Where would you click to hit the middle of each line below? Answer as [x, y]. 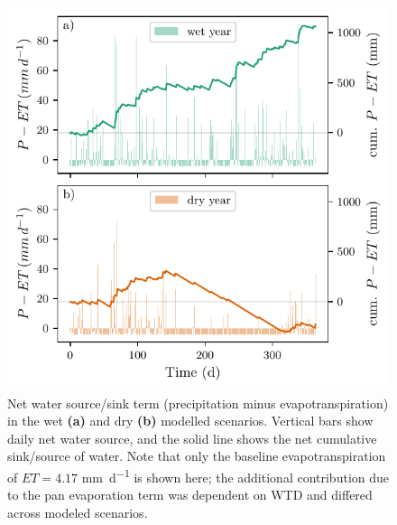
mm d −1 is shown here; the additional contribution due [235, 475]
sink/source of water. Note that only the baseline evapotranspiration [197, 456]
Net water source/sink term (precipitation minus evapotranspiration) [198, 403]
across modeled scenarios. [78, 512]
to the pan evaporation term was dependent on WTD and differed [190, 495]
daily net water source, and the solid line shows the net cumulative [192, 438]
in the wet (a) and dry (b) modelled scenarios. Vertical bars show [190, 421]
